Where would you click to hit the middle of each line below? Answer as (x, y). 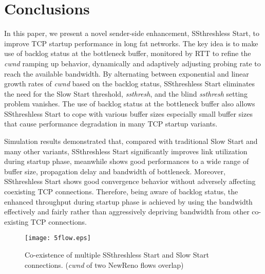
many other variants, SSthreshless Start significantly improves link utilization (126, 151)
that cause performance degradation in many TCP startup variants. (111, 124)
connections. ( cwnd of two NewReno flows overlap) (104, 264)
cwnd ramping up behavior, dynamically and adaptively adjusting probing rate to (132, 63)
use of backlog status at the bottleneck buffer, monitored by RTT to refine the (128, 53)
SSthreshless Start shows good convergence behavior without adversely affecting (130, 181)
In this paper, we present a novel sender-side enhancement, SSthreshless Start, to (132, 33)
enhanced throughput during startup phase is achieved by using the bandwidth (128, 201)
